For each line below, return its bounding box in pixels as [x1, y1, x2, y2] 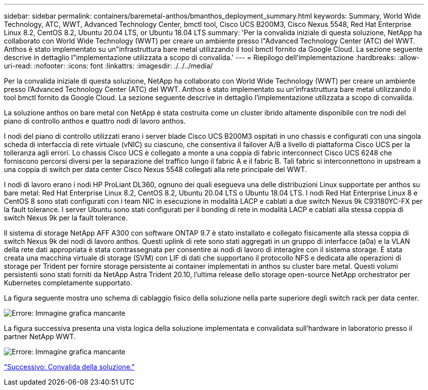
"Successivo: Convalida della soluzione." [4, 363, 135, 371]
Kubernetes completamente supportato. [4, 279, 132, 287]
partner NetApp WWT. [4, 332, 76, 341]
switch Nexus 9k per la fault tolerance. [4, 214, 128, 222]
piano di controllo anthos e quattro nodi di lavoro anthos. [4, 117, 186, 125]
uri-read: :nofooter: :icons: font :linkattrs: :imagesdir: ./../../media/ [4, 62, 213, 70]
